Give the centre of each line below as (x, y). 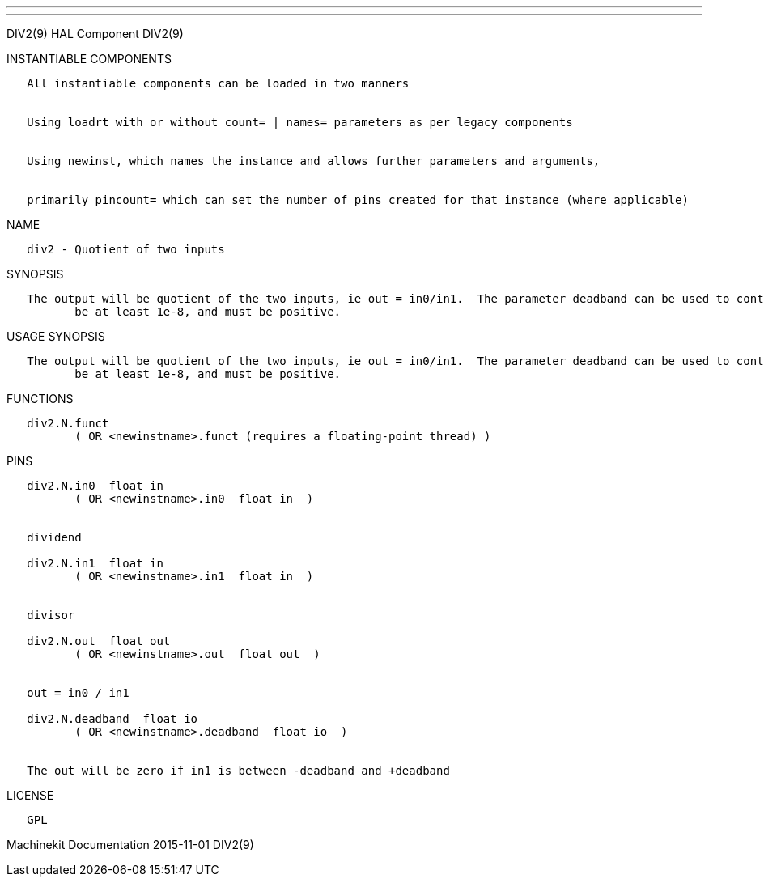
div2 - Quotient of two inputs (126, 249)
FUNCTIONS (40, 399)
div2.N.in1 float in (95, 563)
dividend (54, 537)
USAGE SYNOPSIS (56, 336)
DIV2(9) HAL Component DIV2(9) (95, 34)
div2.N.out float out (99, 641)
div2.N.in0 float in (95, 486)
